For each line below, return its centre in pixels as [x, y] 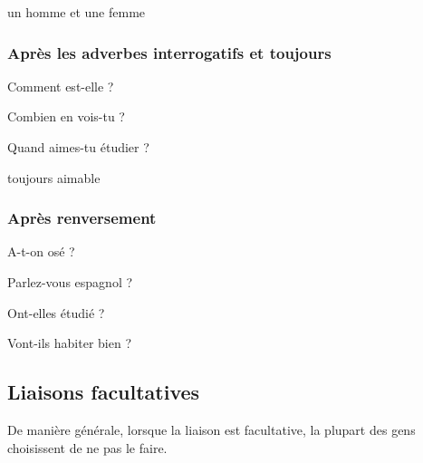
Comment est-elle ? [61, 86]
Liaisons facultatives [104, 392]
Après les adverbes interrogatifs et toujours [169, 52]
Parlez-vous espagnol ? [70, 282]
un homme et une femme [77, 12]
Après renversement [82, 218]
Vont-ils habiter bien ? [70, 343]
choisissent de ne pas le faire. [87, 447]
